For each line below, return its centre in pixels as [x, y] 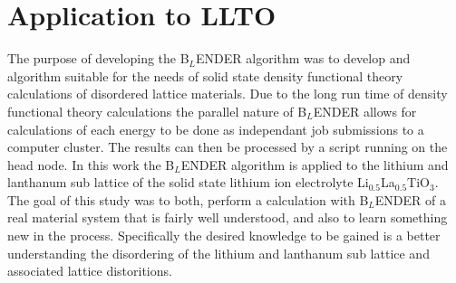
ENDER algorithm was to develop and [303, 58]
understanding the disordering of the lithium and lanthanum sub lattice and [218, 253]
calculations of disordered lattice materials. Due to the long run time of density [228, 94]
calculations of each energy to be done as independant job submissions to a [216, 129]
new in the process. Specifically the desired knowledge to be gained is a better [224, 236]
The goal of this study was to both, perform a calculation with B [188, 199]
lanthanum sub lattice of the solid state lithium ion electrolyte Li [188, 182]
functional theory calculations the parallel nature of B [157, 111]
